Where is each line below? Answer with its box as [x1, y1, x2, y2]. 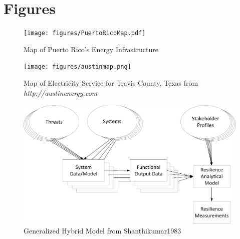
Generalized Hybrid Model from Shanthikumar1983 [24, 225, 181, 236]
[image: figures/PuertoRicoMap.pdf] [24, 30, 146, 37]
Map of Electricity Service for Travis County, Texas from [24, 78, 198, 88]
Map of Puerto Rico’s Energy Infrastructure [24, 44, 158, 54]
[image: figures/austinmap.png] [24, 63, 131, 71]
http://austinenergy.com [24, 87, 98, 98]
